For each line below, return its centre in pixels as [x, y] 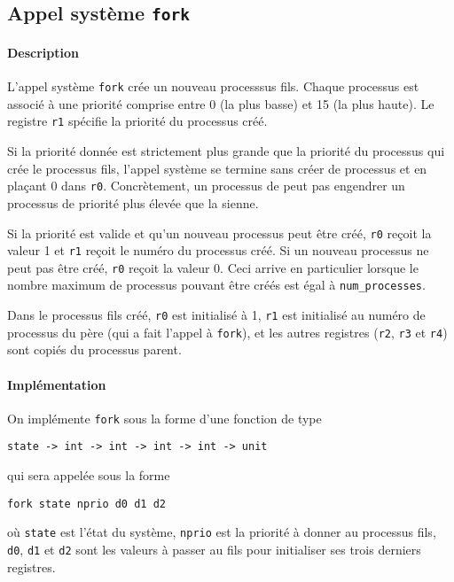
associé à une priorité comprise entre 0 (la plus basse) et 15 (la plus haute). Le [221, 103]
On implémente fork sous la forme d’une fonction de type [164, 418]
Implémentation [57, 384]
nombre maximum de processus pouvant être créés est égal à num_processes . [216, 285]
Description [43, 52]
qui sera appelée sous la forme [89, 475]
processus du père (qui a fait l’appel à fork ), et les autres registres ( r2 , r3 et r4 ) [227, 332]
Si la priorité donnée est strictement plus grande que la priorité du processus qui [226, 151]
